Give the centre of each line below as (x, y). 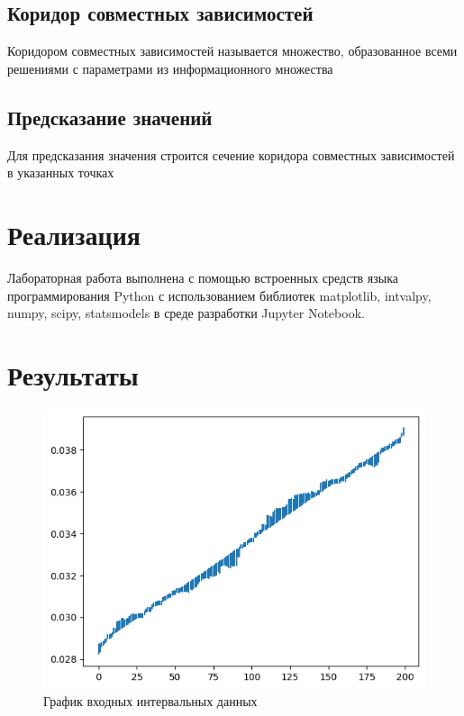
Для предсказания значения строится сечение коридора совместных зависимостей (231, 154)
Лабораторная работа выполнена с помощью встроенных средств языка (203, 277)
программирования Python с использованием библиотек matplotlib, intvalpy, (219, 295)
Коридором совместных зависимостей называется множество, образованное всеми (232, 51)
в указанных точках (61, 172)
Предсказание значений (110, 117)
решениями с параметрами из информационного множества (170, 68)
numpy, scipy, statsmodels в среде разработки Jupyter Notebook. (186, 313)
